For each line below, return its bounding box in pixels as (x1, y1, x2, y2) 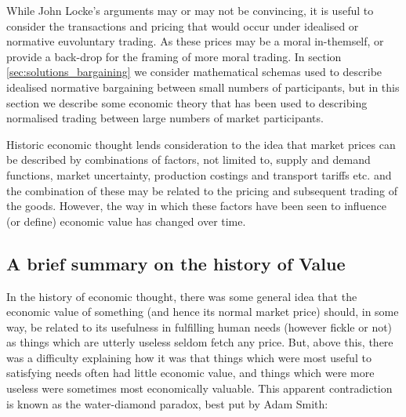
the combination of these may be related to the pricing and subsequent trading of (6, 182, 397, 198)
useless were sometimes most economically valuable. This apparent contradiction (6, 380, 393, 397)
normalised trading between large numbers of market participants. (6, 110, 324, 126)
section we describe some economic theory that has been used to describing (6, 94, 368, 111)
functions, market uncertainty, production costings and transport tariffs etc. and (6, 166, 392, 183)
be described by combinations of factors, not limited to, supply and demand (6, 151, 371, 168)
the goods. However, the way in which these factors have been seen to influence (6, 198, 386, 214)
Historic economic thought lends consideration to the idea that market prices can (6, 136, 396, 152)
